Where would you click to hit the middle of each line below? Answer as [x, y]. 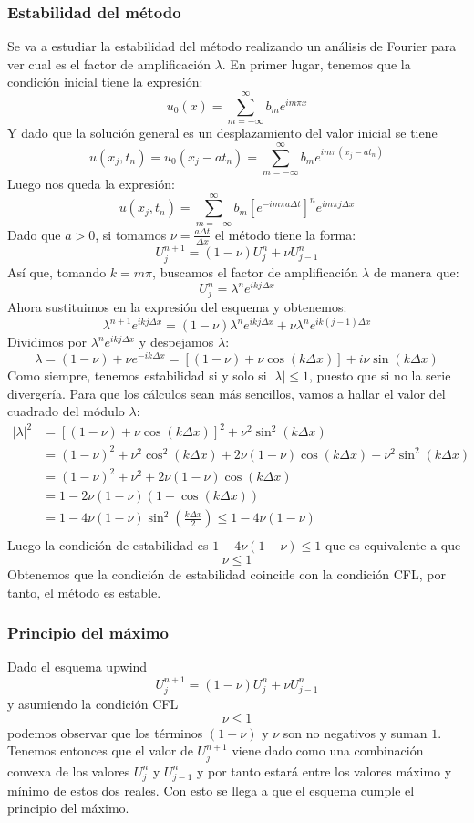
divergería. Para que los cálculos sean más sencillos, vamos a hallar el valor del [227, 393]
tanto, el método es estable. [84, 592]
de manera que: [416, 271]
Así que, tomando [57, 271]
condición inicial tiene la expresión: [105, 82]
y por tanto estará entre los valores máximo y [324, 771]
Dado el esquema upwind [77, 667]
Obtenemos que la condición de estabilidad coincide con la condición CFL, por [227, 574]
